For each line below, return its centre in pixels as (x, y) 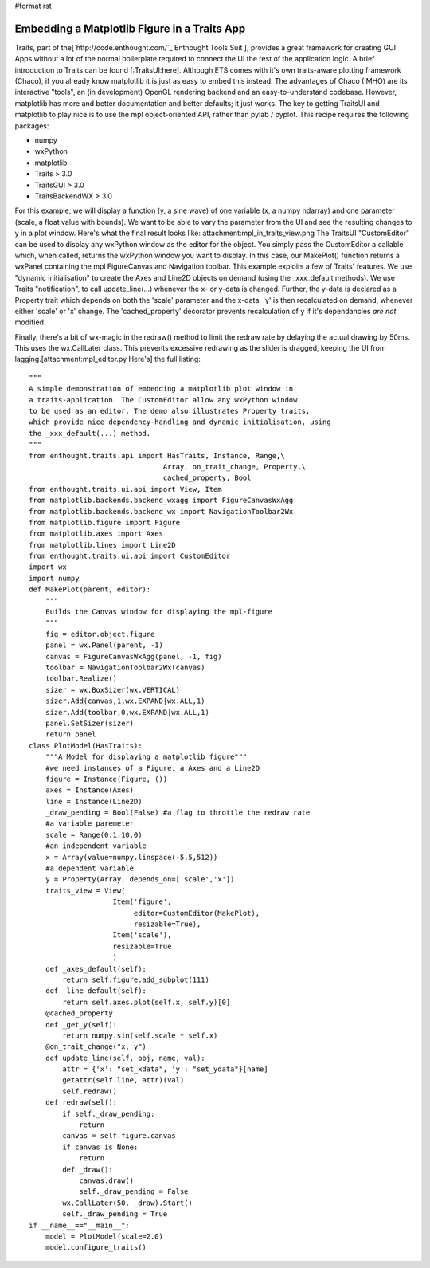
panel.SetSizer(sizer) (90, 723)
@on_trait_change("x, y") (96, 1047)
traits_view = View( (85, 890)
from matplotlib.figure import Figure (105, 522)
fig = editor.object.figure (100, 634)
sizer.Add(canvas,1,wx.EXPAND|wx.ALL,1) (125, 701)
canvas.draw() (107, 1180)
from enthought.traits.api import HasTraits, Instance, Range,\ (157, 455)
